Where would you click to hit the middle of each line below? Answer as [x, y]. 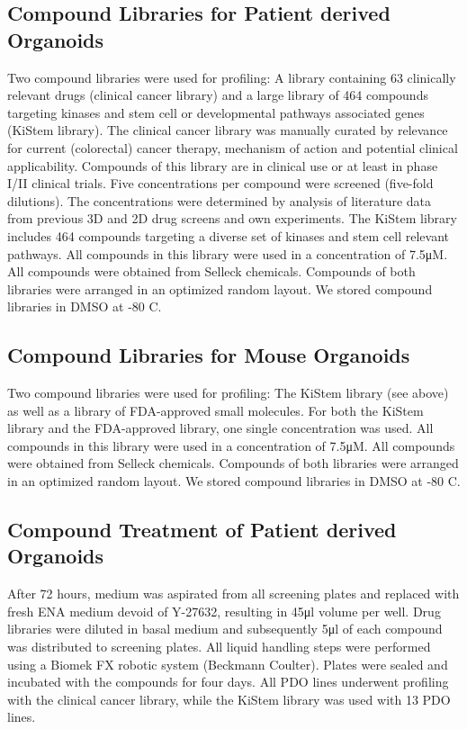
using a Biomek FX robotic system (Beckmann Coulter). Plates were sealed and [228, 664]
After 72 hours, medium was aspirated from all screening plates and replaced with [233, 594]
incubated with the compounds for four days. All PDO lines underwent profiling [228, 682]
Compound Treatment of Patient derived [202, 530]
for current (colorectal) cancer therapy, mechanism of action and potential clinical [233, 147]
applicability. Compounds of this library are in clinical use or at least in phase [223, 165]
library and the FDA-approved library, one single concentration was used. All [220, 428]
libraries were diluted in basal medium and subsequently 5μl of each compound [225, 629]
